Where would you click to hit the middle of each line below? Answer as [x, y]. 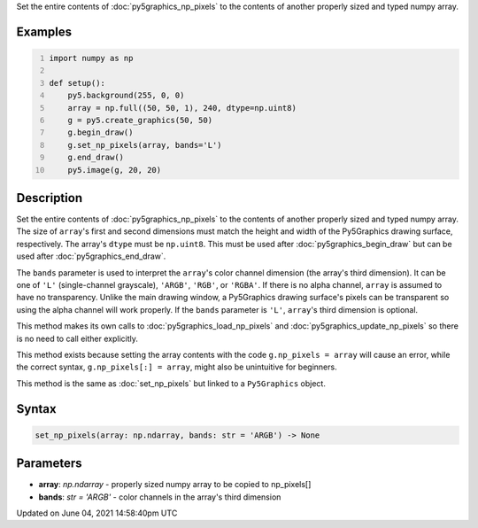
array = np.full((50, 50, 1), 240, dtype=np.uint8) [182, 108]
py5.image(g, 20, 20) [115, 170]
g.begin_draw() [100, 132]
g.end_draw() [96, 158]
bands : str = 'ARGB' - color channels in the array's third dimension [160, 497]
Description [50, 198]
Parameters [49, 464]
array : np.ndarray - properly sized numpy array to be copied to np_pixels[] [175, 485]
